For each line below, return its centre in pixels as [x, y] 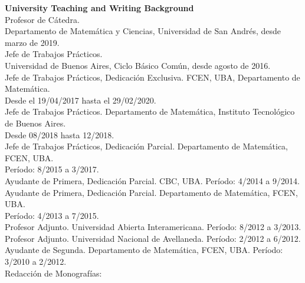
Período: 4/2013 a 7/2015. [52, 215]
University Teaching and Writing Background [99, 8]
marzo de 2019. [32, 42]
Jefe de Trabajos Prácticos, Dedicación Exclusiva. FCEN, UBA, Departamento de [152, 77]
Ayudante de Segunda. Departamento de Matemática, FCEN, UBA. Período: [144, 250]
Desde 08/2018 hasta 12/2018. [60, 134]
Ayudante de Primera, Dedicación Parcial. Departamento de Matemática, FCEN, [151, 192]
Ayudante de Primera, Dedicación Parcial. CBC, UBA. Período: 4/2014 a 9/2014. [152, 180]
